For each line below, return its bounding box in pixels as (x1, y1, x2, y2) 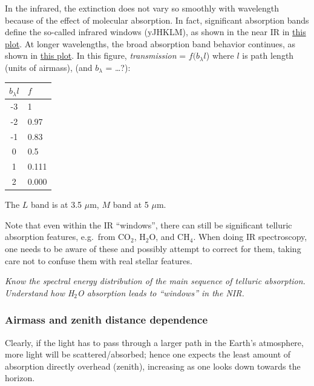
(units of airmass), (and (5, 61, 93, 73)
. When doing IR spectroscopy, (193, 230, 307, 243)
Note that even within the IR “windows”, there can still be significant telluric (5, 218, 292, 231)
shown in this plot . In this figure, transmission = (5, 49, 186, 62)
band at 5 (113, 198, 149, 211)
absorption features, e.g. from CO (5, 230, 131, 243)
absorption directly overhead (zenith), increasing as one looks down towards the (5, 359, 301, 372)
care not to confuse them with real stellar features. (5, 254, 192, 267)
